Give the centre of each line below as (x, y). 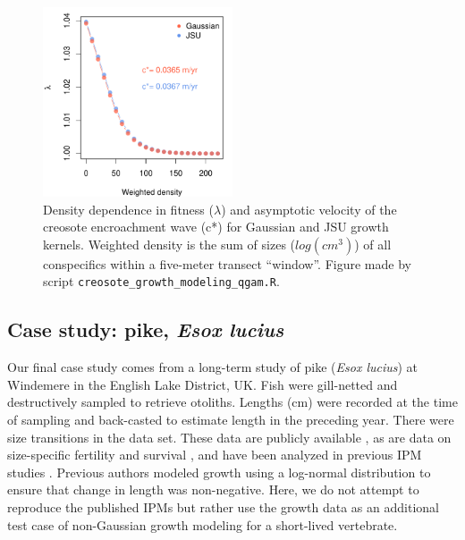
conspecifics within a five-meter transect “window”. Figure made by (227, 263)
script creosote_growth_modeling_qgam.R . (161, 281)
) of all (373, 244)
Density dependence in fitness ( (128, 209)
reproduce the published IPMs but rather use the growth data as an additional (223, 506)
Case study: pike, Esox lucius (146, 329)
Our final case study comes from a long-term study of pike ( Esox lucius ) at (213, 367)
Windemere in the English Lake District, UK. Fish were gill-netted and (203, 384)
